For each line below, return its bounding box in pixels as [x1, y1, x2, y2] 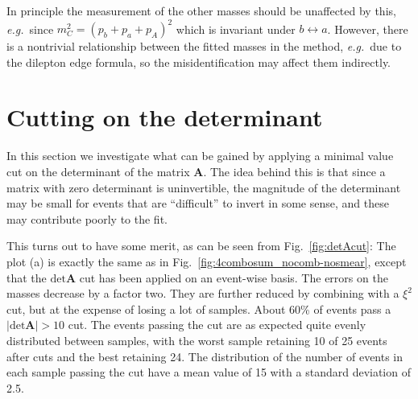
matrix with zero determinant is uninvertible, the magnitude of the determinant [6, 179, 401, 195]
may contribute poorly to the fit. [6, 210, 168, 227]
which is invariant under [176, 20, 296, 37]
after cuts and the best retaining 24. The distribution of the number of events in [6, 348, 404, 364]
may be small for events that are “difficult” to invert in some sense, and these [6, 195, 389, 212]
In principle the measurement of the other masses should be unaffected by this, [6, 2, 396, 19]
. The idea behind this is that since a [203, 163, 386, 179]
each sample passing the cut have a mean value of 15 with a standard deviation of [6, 364, 411, 380]
